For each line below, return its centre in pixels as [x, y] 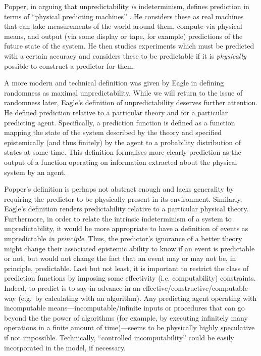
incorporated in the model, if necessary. [65, 347]
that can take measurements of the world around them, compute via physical [123, 26]
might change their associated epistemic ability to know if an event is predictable [129, 248]
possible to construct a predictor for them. [70, 65]
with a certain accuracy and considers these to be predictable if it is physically [125, 55]
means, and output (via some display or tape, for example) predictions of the [123, 36]
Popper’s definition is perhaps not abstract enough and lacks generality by [119, 189]
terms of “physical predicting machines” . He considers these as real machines [124, 16]
